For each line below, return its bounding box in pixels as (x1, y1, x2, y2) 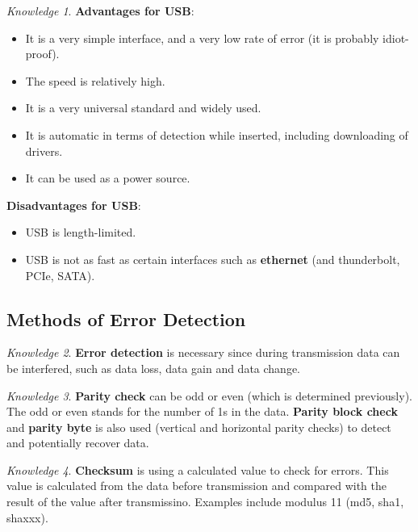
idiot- (382, 29, 409, 46)
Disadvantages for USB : (6, 196, 141, 213)
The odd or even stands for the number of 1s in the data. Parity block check (6, 403, 398, 420)
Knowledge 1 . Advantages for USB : (6, 2, 194, 19)
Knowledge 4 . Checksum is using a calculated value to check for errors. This (6, 461, 389, 478)
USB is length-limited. (25, 224, 136, 241)
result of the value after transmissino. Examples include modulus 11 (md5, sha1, (6, 493, 404, 510)
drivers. (25, 142, 63, 159)
